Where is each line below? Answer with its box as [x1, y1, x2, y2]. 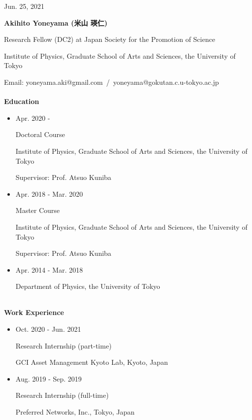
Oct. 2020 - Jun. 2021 [15, 324, 81, 334]
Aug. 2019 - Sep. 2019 [15, 373, 82, 384]
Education [4, 96, 39, 106]
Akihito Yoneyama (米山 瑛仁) [4, 17, 108, 28]
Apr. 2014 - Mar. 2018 [15, 264, 83, 275]
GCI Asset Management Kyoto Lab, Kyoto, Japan [15, 357, 168, 367]
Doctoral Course [15, 129, 65, 140]
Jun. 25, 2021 [4, 1, 44, 11]
